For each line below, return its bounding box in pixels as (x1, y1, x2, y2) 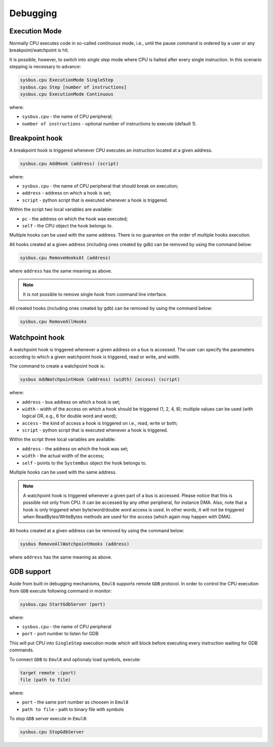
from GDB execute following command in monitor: (9, 588, 112, 594)
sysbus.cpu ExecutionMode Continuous (20, 91, 114, 97)
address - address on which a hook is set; (22, 190, 111, 196)
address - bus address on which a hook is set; (22, 399, 120, 405)
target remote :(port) (20, 670, 76, 676)
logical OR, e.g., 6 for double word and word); (22, 413, 117, 419)
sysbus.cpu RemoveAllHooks (20, 318, 87, 324)
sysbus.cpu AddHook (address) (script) (20, 161, 119, 166)
